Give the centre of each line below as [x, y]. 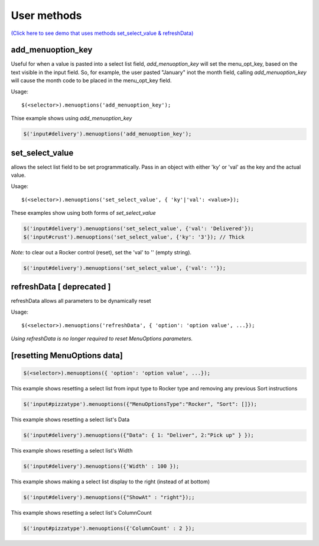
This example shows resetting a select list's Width [72, 451]
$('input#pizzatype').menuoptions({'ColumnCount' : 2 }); [109, 529]
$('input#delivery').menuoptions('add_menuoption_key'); [108, 134]
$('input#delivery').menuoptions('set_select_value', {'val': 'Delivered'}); [139, 229]
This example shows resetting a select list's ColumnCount [81, 513]
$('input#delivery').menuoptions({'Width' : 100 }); [101, 466]
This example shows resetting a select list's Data [70, 419]
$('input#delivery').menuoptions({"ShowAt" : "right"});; [109, 497]
